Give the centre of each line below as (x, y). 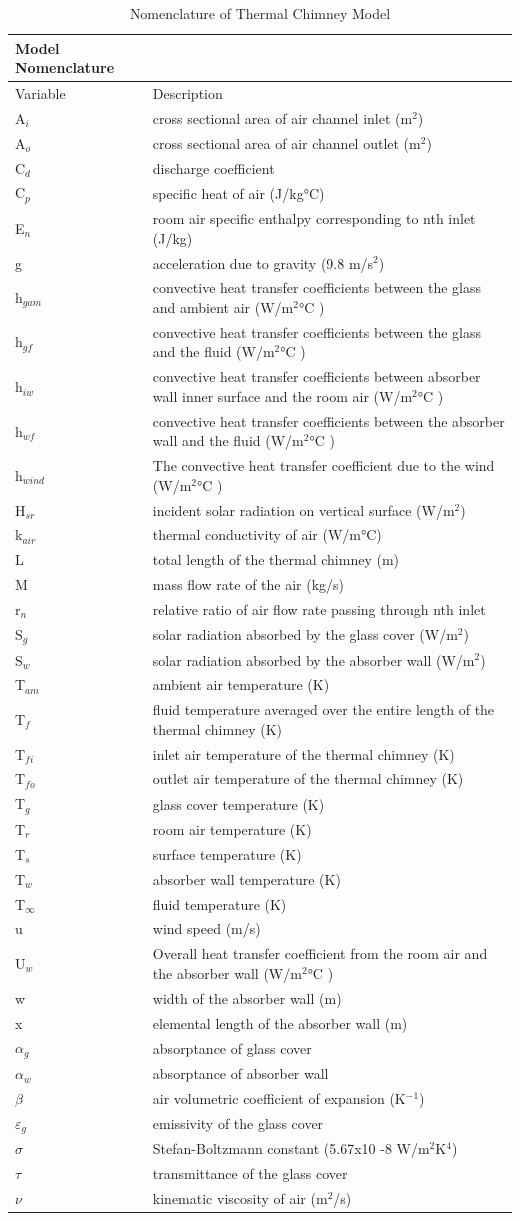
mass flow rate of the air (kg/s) (248, 584)
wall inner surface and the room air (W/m (282, 395)
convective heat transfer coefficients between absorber (316, 376)
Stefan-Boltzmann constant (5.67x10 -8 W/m (291, 1148)
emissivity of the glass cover (238, 1123)
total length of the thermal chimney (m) (276, 559)
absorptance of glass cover (232, 1047)
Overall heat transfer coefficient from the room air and (320, 953)
